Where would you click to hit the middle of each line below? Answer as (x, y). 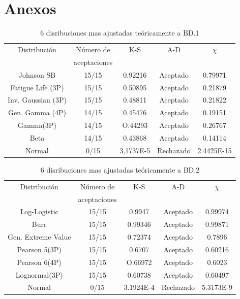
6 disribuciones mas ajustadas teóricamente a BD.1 (120, 33)
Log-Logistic (39, 211)
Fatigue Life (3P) (37, 87)
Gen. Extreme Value (39, 237)
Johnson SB (37, 74)
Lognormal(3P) (39, 274)
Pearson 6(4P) (39, 262)
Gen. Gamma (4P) (37, 112)
